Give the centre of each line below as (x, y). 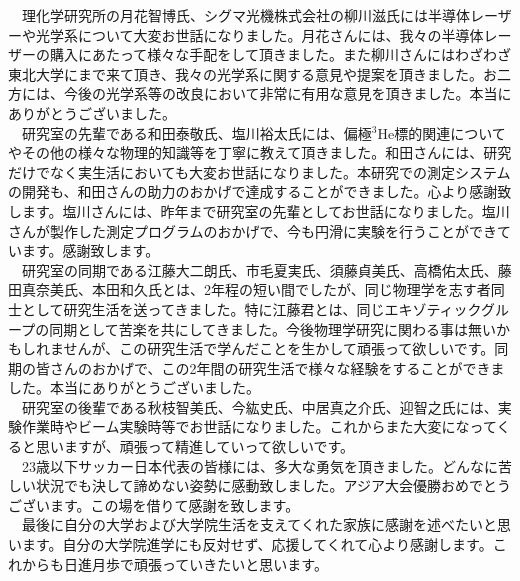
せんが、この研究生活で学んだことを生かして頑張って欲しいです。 (279, 348)
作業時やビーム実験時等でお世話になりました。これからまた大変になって (259, 426)
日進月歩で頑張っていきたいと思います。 (195, 563)
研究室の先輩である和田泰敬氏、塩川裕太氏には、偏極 (196, 132)
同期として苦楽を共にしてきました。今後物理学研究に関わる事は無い (272, 328)
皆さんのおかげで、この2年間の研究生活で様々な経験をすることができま (270, 367)
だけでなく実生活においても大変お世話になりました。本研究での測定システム (259, 171)
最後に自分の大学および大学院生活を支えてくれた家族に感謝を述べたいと (259, 524)
